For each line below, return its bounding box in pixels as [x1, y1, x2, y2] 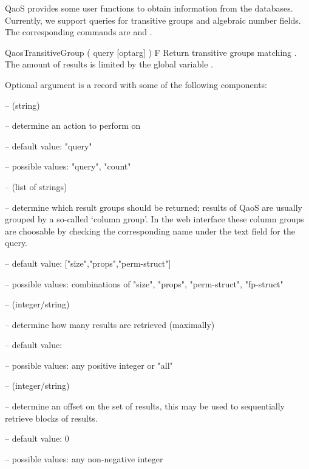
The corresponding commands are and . [5, 26, 152, 38]
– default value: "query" [5, 139, 92, 152]
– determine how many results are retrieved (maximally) [5, 318, 215, 330]
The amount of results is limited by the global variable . [5, 58, 213, 70]
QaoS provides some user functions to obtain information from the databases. [5, 2, 293, 14]
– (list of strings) [5, 180, 67, 193]
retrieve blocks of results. [5, 411, 98, 424]
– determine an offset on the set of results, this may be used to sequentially [5, 400, 285, 413]
